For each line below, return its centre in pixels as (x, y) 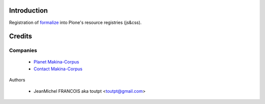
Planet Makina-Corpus (56, 62)
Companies (23, 50)
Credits (21, 36)
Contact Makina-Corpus (58, 69)
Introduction (28, 10)
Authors (17, 80)
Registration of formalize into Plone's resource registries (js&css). (75, 22)
